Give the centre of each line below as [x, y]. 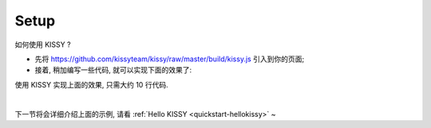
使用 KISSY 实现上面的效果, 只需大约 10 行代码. [91, 84]
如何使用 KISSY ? [43, 45]
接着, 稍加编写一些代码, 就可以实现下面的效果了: [113, 70]
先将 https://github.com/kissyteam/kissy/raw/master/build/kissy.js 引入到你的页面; [170, 59]
